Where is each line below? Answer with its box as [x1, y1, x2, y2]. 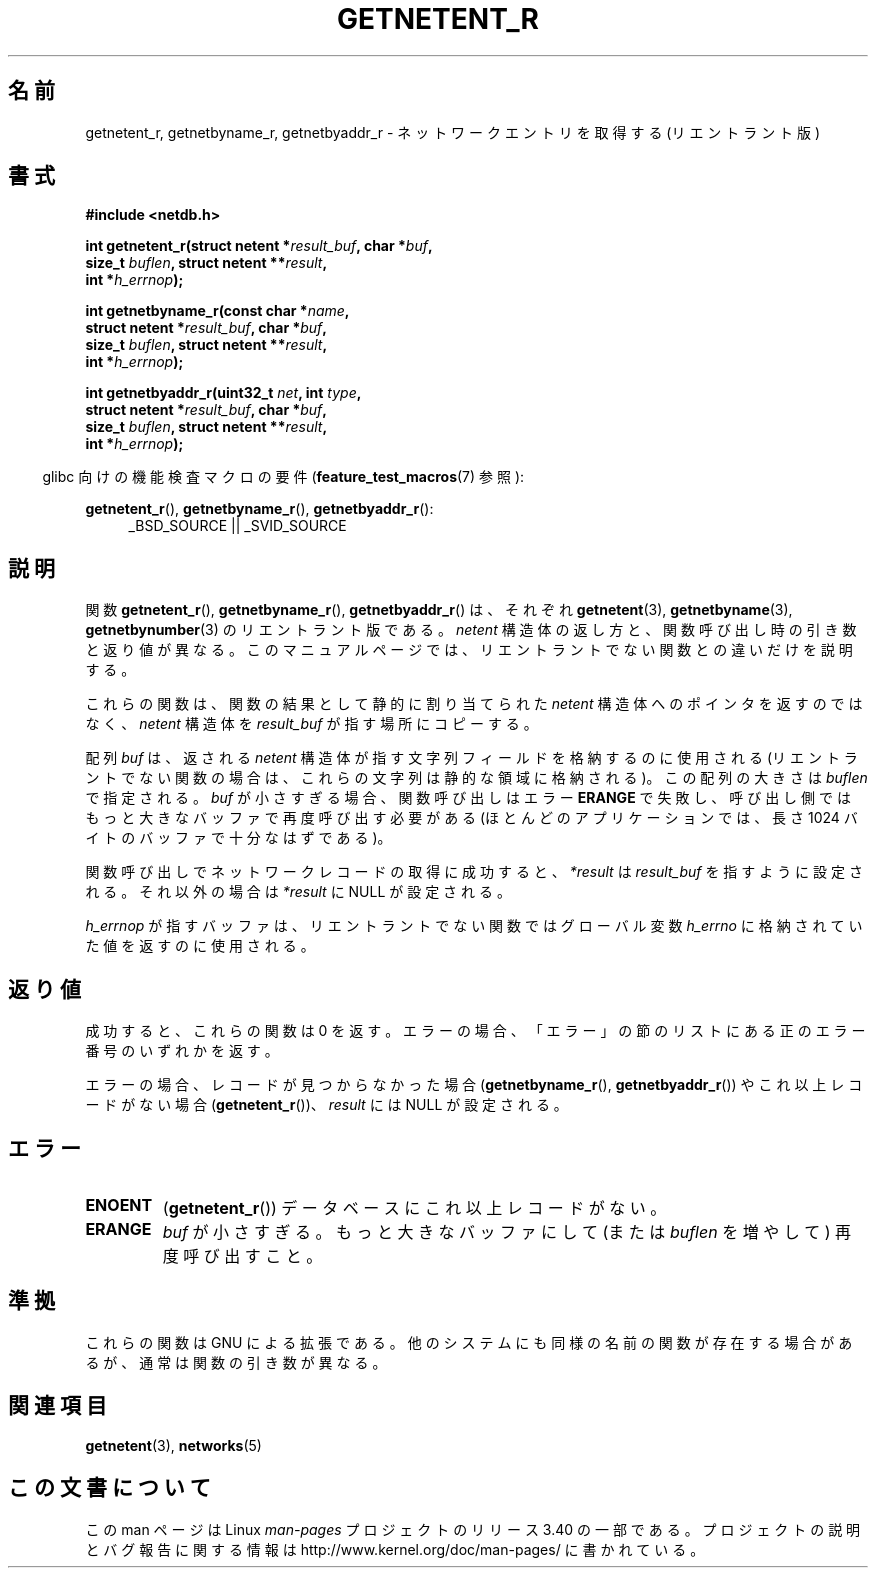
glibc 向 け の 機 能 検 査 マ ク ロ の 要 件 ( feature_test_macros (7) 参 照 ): [42, 468, 525, 486]
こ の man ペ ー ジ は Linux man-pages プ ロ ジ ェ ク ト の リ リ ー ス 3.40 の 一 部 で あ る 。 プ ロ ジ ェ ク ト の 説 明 [85, 1520, 861, 1538]
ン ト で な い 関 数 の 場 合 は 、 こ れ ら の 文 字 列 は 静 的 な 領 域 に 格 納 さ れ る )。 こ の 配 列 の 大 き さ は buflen [85, 769, 868, 787]
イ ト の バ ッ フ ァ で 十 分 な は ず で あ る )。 [85, 829, 392, 847]
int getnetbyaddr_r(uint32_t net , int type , [85, 384, 362, 402]
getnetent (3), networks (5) [85, 1436, 262, 1454]
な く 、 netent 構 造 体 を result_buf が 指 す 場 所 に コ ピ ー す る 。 [85, 715, 538, 733]
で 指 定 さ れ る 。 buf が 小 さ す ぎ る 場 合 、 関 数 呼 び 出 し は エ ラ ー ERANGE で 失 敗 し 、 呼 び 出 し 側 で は [85, 789, 851, 807]
